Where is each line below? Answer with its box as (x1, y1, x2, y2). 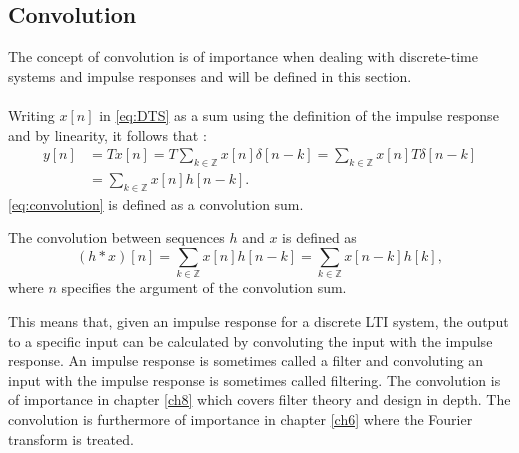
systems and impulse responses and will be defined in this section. (8, 65, 412, 86)
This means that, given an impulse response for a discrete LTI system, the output (8, 310, 509, 331)
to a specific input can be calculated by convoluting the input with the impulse (8, 330, 493, 351)
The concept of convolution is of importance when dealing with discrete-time (8, 46, 478, 67)
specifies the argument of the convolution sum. (61, 277, 347, 298)
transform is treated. (8, 428, 134, 449)
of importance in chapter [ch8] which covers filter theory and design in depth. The (8, 389, 511, 410)
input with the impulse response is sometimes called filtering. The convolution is (8, 369, 501, 390)
